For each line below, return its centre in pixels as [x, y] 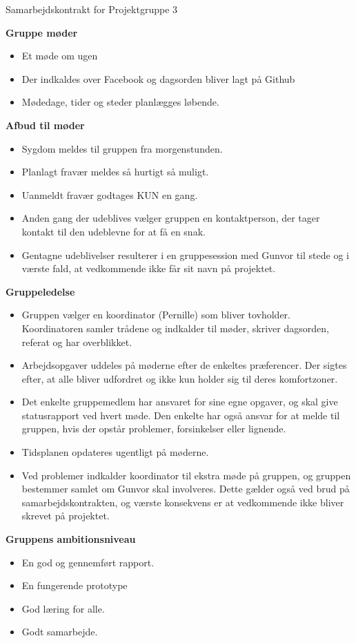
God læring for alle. [63, 608]
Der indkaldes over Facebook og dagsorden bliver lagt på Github [158, 78]
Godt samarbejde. [60, 632]
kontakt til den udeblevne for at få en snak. [113, 231]
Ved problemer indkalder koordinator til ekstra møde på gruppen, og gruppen [186, 475]
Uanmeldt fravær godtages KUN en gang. [110, 194]
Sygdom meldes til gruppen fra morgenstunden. [122, 148]
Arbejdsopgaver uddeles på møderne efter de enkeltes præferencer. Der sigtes [184, 365]
